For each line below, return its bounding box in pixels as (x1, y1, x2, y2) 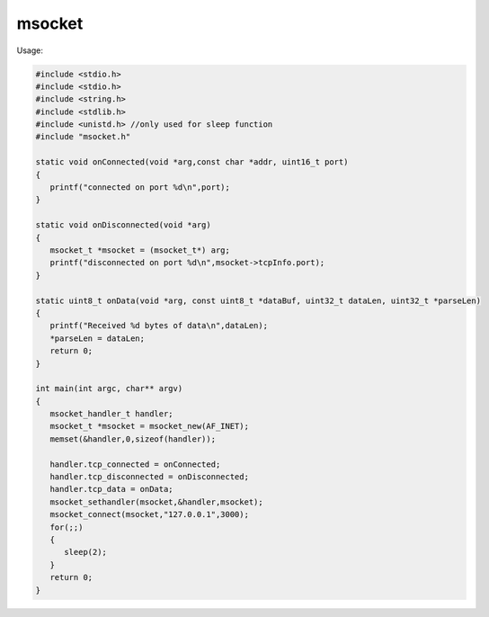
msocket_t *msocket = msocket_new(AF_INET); (49, 421, 249, 432)
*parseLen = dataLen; (49, 333, 146, 344)
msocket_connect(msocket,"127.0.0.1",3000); (49, 509, 249, 520)
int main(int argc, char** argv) (35, 383, 183, 394)
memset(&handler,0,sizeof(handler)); (49, 434, 216, 444)
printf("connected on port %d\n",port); (49, 183, 231, 192)
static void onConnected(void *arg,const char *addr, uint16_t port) (35, 157, 349, 167)
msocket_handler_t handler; (49, 409, 174, 419)
